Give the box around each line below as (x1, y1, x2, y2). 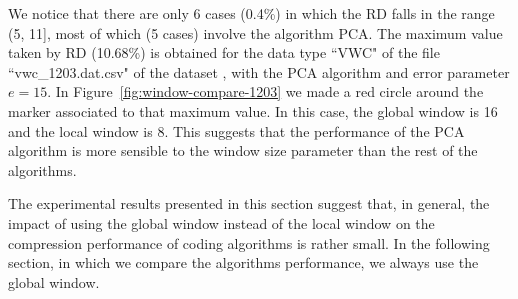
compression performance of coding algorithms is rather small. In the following (8, 232, 490, 253)
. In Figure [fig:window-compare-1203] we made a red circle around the (47, 81, 484, 102)
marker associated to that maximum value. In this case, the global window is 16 (8, 100, 498, 121)
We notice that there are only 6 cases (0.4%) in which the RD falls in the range (8, 3, 495, 23)
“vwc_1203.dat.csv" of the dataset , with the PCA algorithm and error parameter (8, 61, 510, 82)
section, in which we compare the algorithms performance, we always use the (8, 252, 479, 273)
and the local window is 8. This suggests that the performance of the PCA (8, 120, 465, 141)
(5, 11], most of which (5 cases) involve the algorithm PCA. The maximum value (8, 22, 503, 43)
